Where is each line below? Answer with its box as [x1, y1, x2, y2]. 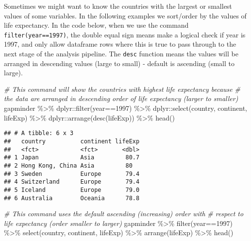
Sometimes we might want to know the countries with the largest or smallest [4, 1, 232, 11]
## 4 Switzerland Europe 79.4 [4, 178, 140, 186]
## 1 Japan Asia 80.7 [4, 154, 140, 161]
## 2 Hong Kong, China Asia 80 [4, 162, 133, 169]
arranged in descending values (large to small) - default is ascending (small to [4, 58, 235, 68]
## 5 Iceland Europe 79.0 [4, 186, 140, 193]
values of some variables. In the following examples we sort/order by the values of [4, 10, 247, 20]
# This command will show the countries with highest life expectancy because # [4, 84, 240, 94]
